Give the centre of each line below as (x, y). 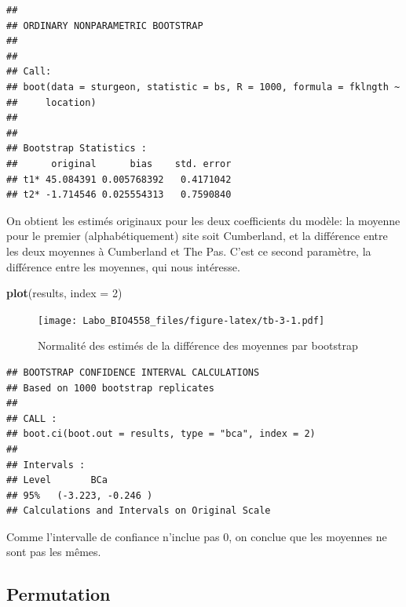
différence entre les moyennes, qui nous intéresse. (123, 266)
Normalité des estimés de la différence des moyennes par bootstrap (198, 345)
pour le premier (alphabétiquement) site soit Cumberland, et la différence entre (197, 236)
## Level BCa (57, 480)
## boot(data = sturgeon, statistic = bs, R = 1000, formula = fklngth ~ (203, 87)
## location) (51, 102)
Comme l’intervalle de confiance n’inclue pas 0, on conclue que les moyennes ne (197, 536)
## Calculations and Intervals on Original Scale (139, 511)
